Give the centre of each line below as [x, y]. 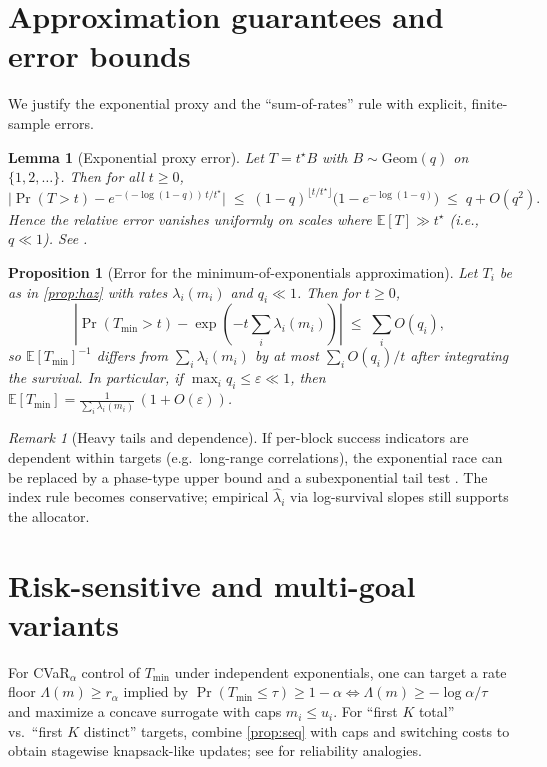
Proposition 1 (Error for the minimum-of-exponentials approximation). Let [243, 271]
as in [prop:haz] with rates [88, 291]
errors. [74, 122]
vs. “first [35, 730]
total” [436, 711]
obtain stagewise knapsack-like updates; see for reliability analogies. [215, 750]
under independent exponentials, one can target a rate [340, 671]
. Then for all [102, 176]
